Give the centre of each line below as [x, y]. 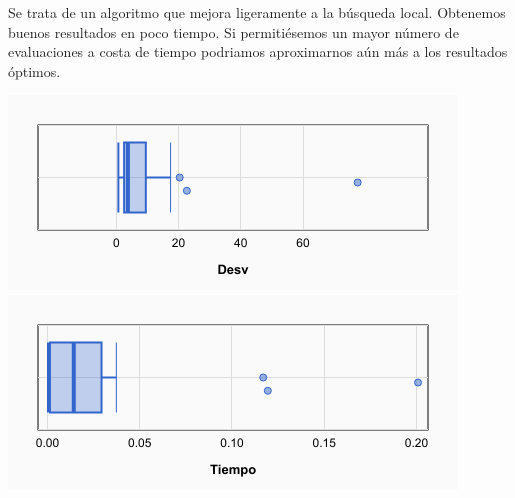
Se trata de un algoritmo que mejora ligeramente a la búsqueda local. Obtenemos [257, 12]
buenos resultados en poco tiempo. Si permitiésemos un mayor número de [233, 31]
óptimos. [34, 70]
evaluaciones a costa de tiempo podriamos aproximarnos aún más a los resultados [258, 51]
